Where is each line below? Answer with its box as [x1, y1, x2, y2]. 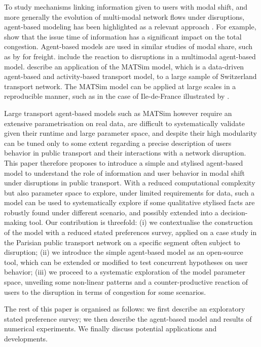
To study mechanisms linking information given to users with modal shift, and [4, 2, 248, 12]
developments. [4, 333, 48, 343]
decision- [220, 207, 248, 217]
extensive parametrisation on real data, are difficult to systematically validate [4, 118, 245, 128]
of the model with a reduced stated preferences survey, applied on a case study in [4, 227, 257, 238]
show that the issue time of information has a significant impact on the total [4, 31, 242, 42]
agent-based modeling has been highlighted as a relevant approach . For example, [4, 21, 256, 32]
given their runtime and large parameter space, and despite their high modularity [4, 128, 257, 138]
